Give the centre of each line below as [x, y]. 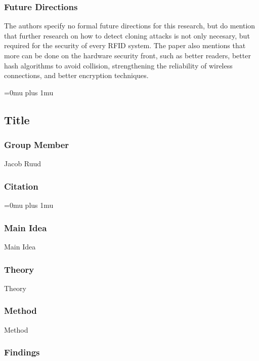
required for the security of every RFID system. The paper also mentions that [125, 45]
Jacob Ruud [23, 164]
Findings [22, 352]
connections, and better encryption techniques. [76, 75]
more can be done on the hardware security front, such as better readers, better [127, 55]
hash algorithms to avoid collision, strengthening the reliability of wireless [118, 65]
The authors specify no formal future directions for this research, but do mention [130, 26]
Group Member [37, 145]
